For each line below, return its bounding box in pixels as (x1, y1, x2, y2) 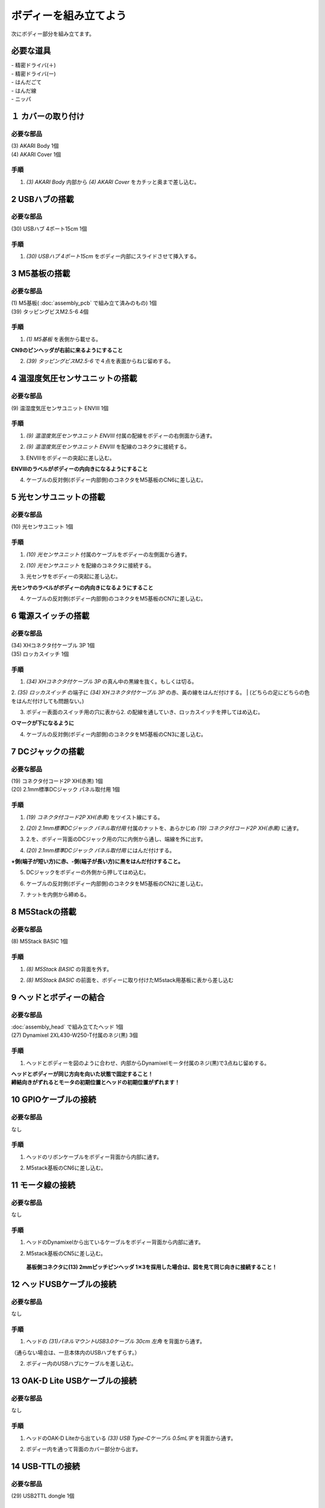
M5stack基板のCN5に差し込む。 (26, 1249, 107, 1257)
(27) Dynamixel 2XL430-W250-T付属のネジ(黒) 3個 (11, 1031, 138, 1039)
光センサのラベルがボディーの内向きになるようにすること (11, 584, 153, 591)
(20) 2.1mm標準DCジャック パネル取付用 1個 (11, 786, 120, 793)
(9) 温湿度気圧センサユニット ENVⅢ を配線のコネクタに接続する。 (26, 443, 190, 451)
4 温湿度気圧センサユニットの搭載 (11, 373, 138, 384)
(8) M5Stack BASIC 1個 (11, 938, 69, 945)
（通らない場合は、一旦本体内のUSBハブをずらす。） (11, 1349, 140, 1356)
